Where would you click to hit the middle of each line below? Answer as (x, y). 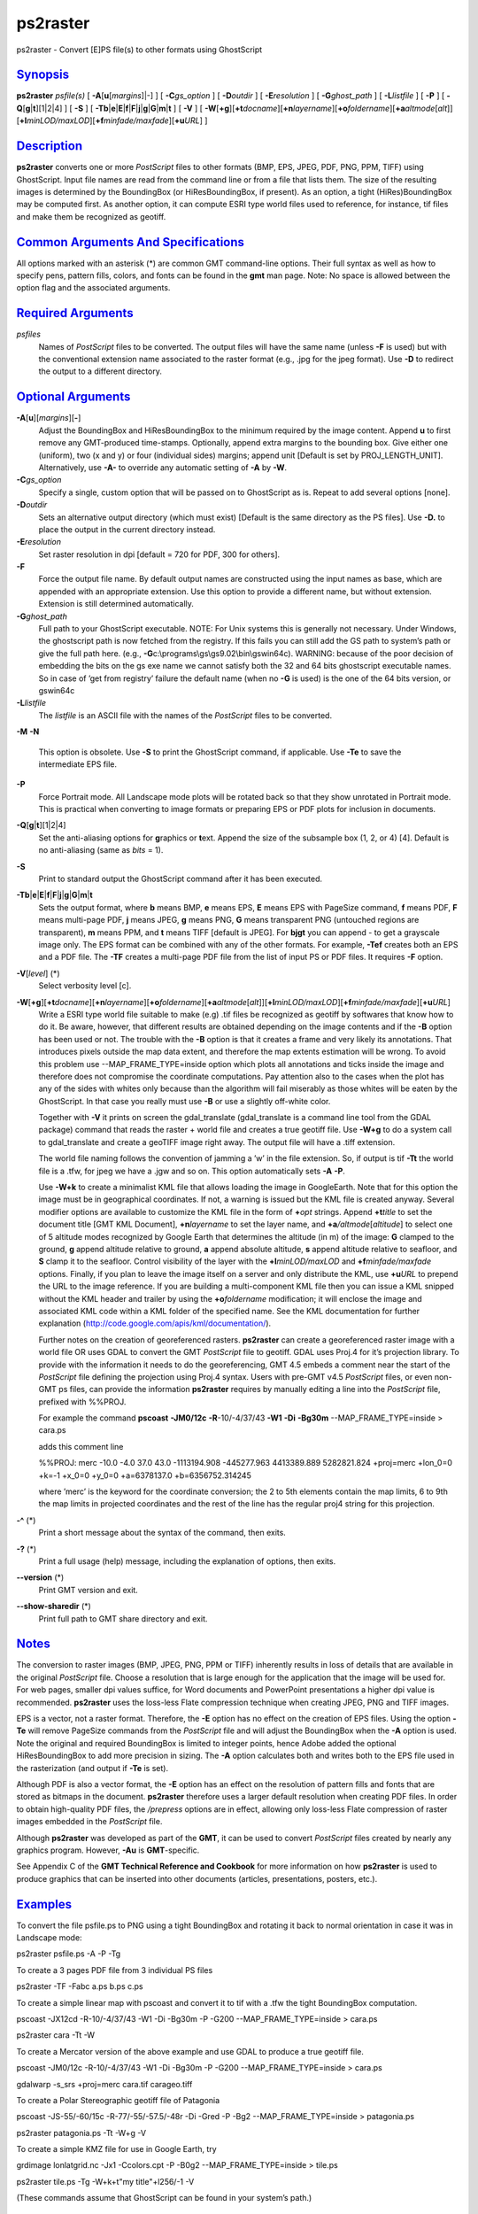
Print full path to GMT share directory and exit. (123, 1618)
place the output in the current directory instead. (127, 529)
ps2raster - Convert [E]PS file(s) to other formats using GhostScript (139, 50)
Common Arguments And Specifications (131, 242)
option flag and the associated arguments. (93, 288)
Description (50, 146)
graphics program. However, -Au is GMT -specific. (108, 1850)
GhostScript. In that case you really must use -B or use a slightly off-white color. (185, 1101)
